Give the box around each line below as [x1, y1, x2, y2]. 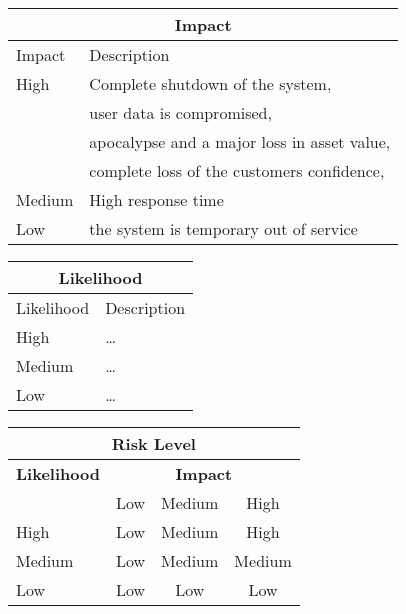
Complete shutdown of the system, [89, 72, 332, 95]
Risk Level [111, 432, 196, 455]
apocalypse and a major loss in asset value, [89, 130, 391, 153]
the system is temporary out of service [89, 217, 358, 240]
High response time [89, 188, 224, 211]
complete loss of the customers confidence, [89, 159, 385, 182]
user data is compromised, [89, 101, 272, 124]
